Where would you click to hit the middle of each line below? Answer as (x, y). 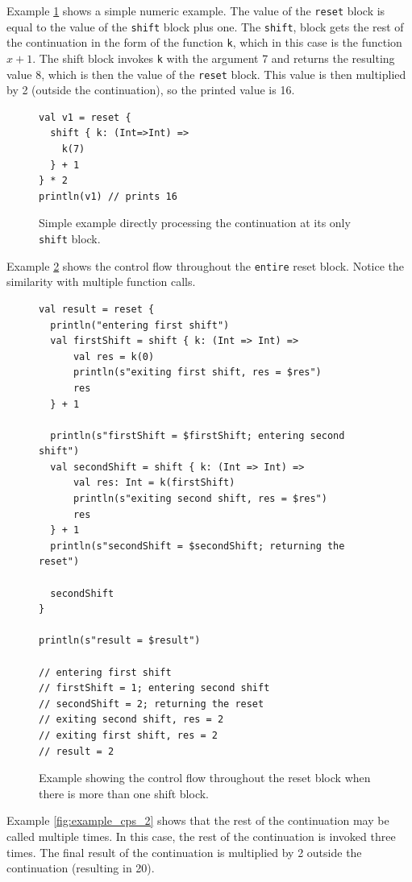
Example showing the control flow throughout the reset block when (205, 778)
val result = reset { (97, 309)
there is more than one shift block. (124, 793)
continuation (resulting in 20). (81, 868)
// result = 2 (77, 751)
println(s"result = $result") (120, 641)
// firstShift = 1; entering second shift (154, 688)
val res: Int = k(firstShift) (154, 483)
